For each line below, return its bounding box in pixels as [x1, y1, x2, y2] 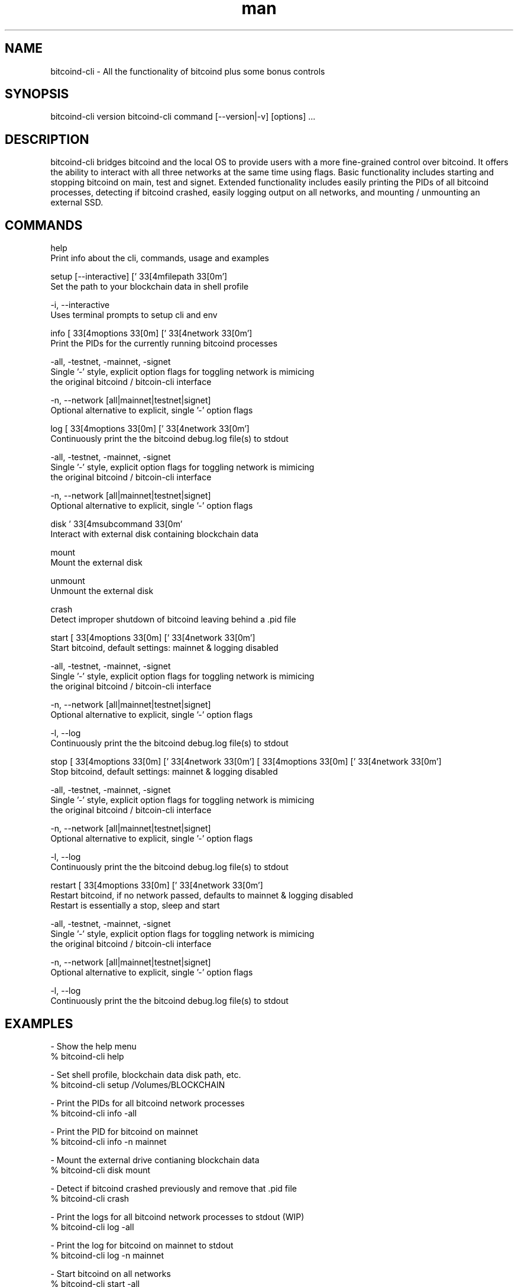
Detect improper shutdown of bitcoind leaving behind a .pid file [50, 614, 296, 625]
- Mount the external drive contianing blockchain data [50, 1154, 260, 1165]
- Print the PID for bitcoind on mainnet [50, 1126, 198, 1137]
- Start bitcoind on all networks [50, 1268, 171, 1279]
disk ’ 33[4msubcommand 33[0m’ [50, 519, 183, 529]
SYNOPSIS [5, 86, 69, 102]
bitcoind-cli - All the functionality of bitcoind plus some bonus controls [50, 66, 325, 76]
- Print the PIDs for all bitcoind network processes [50, 1097, 245, 1108]
